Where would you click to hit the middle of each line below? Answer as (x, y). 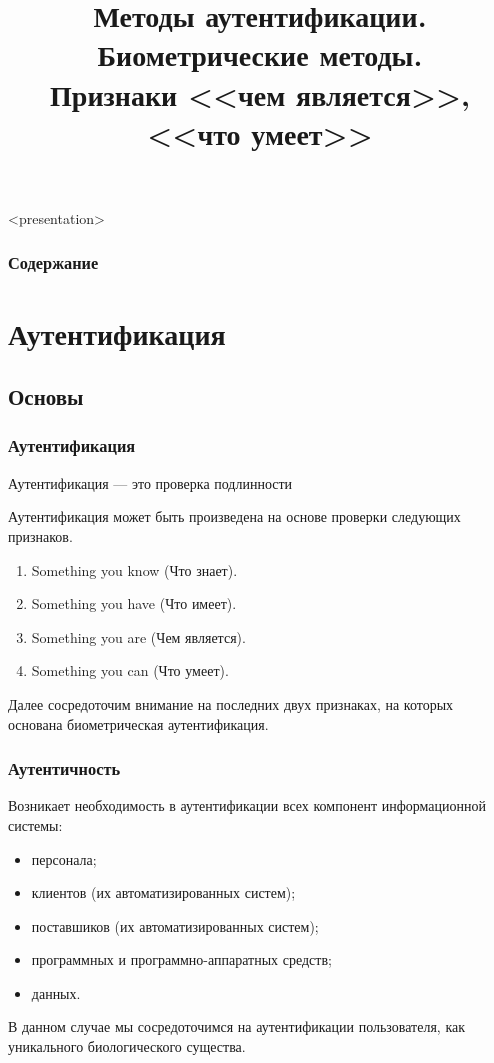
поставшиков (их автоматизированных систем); (175, 925)
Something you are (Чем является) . (138, 636)
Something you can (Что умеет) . (130, 670)
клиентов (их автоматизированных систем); (163, 892)
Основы (46, 396)
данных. (56, 992)
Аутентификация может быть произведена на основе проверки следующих (234, 516)
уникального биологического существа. (127, 1046)
